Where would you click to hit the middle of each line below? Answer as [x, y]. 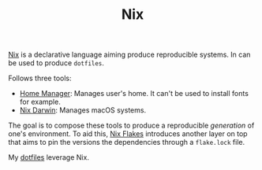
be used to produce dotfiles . [56, 63]
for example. [40, 102]
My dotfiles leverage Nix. [49, 157]
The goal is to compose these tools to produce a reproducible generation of [131, 126]
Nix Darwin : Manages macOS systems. [83, 110]
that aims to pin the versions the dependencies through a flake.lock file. [127, 142]
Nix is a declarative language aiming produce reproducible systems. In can [129, 55]
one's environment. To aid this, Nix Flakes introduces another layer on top [128, 134]
